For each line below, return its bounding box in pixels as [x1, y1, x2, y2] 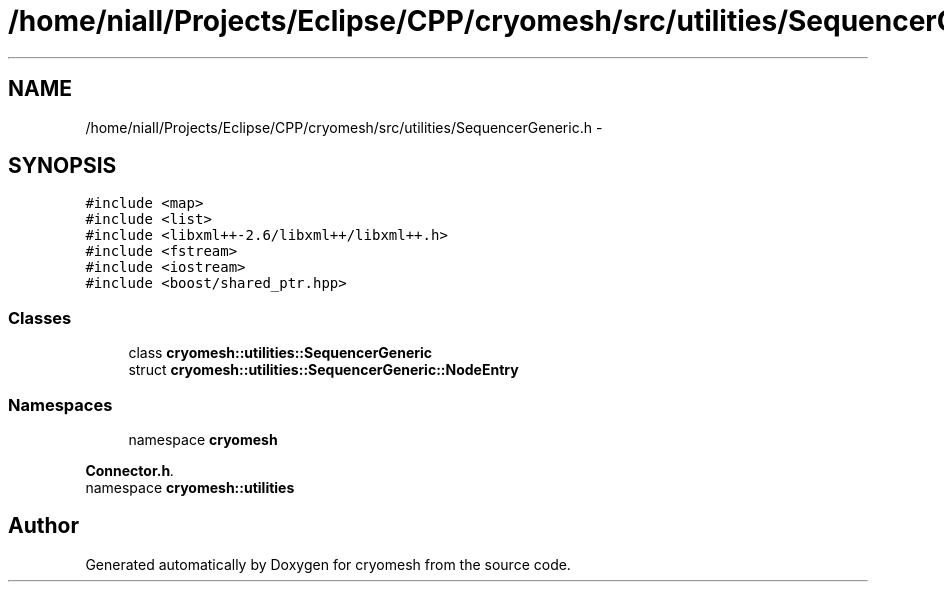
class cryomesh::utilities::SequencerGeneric [128, 344, 433, 362]
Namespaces [8, 394, 113, 415]
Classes [8, 307, 72, 328]
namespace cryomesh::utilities [85, 478, 295, 496]
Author [8, 513, 79, 539]
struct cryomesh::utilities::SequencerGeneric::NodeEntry [128, 361, 519, 379]
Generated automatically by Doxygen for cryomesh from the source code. [85, 555, 571, 573]
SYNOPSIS [8, 153, 117, 179]
